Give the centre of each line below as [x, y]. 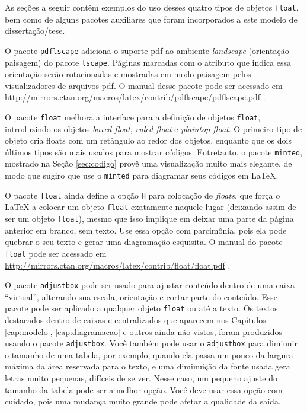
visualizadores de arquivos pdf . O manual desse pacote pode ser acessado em [144, 85]
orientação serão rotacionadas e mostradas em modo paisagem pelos [128, 74]
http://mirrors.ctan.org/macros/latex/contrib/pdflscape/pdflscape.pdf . [135, 97]
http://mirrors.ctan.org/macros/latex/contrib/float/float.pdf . [118, 265]
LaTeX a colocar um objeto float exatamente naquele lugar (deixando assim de [151, 207]
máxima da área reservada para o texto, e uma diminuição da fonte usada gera [148, 366]
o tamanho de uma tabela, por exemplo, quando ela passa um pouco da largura [149, 354]
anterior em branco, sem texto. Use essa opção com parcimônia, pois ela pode [146, 230]
